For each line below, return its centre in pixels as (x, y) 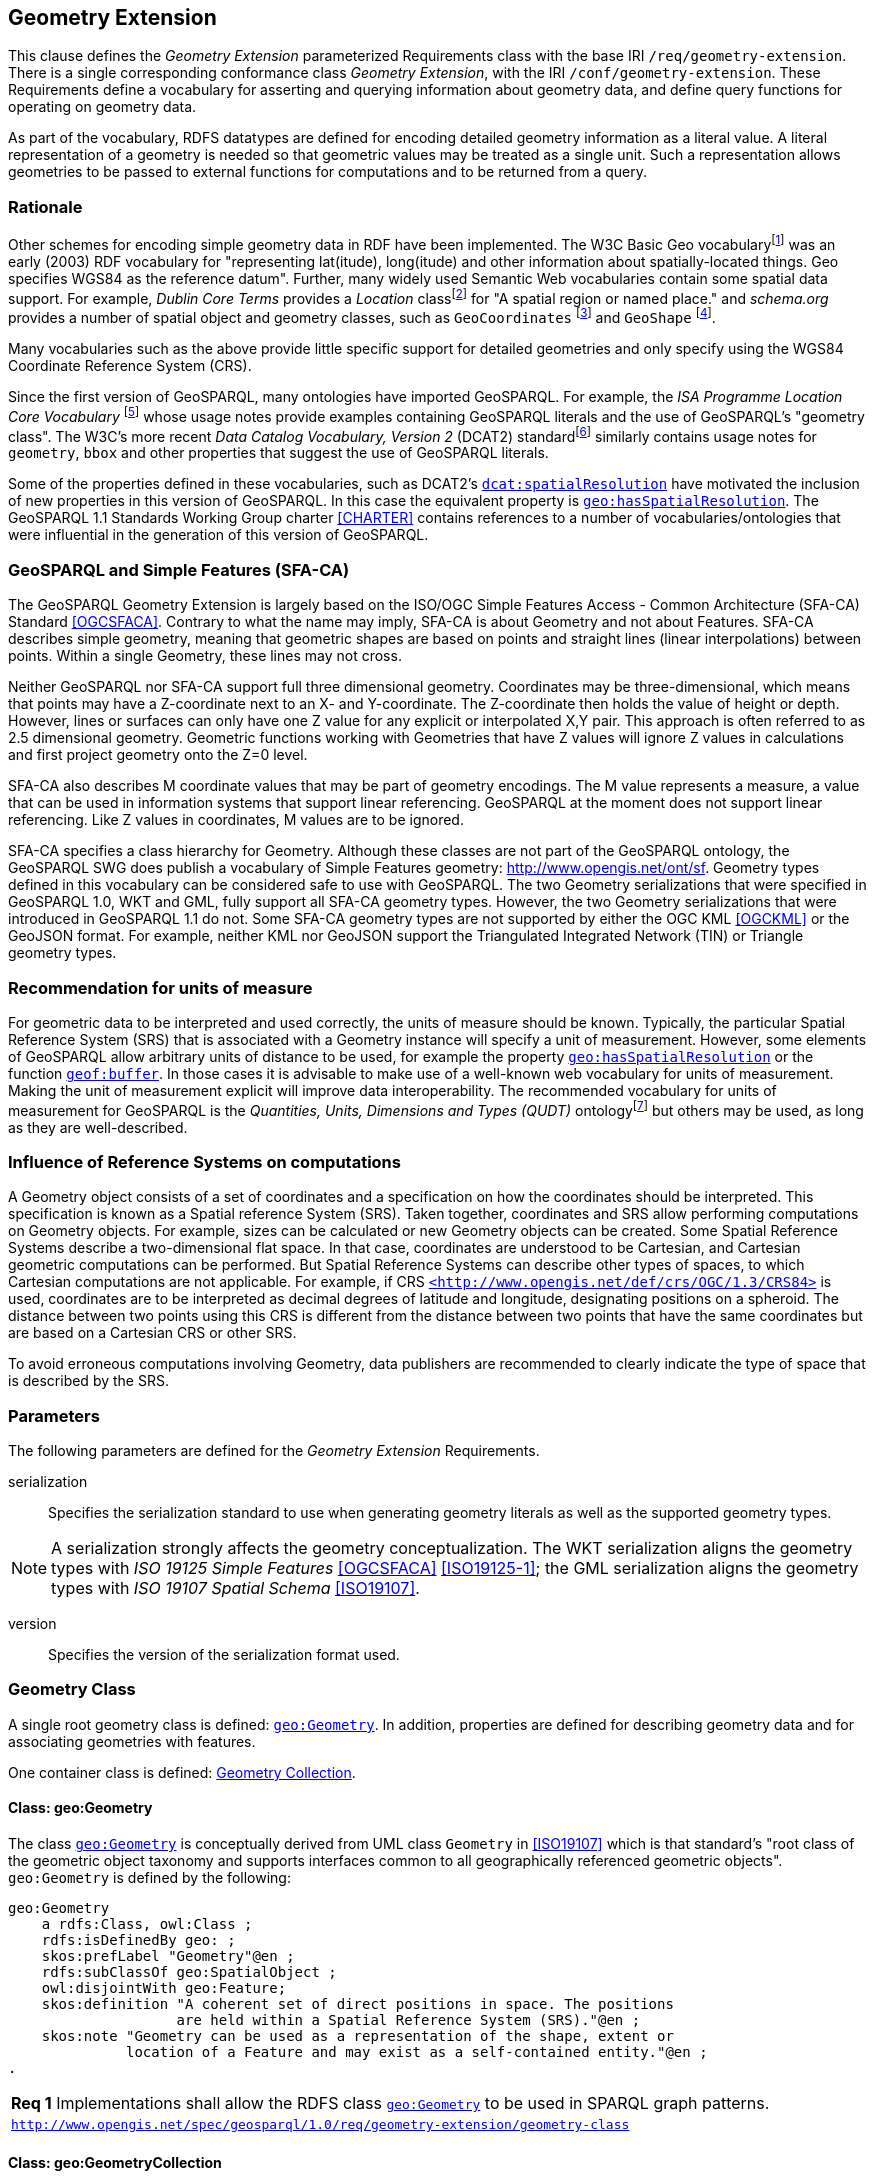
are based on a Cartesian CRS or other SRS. (152, 1333)
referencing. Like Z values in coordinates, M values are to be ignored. (236, 820)
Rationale (45, 206)
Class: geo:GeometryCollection (115, 2162)
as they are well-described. (98, 1127)
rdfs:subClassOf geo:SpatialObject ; (189, 1972)
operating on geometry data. (102, 107)
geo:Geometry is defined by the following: (149, 1878)
